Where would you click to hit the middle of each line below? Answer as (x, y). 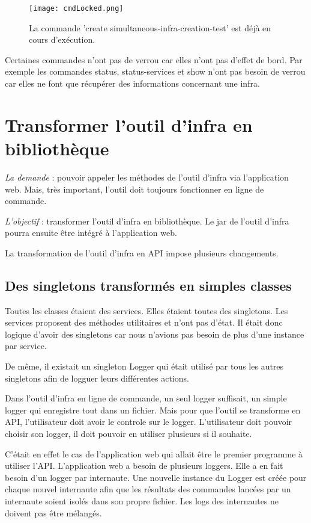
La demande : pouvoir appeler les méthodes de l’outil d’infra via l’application (147, 177)
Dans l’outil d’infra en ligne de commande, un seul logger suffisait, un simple (146, 398)
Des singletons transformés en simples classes (148, 285)
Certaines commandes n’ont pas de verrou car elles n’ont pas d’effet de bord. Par (154, 59)
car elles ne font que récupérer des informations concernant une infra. (132, 83)
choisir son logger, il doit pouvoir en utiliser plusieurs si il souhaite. (128, 434)
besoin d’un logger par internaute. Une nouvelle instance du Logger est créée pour (156, 477)
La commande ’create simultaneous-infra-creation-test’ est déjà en (150, 27)
